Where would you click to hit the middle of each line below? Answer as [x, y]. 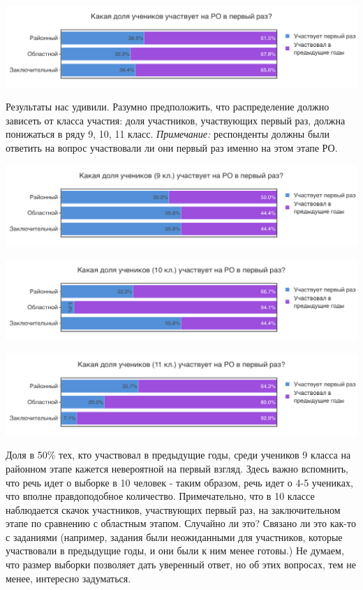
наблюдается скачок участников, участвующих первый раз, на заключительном [173, 509]
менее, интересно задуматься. [68, 578]
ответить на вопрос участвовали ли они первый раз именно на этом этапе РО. [172, 148]
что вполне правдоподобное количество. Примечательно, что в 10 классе [160, 496]
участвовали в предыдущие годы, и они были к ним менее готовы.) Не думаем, [175, 551]
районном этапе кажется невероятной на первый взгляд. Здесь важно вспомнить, [177, 468]
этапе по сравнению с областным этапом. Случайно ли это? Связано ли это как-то [181, 523]
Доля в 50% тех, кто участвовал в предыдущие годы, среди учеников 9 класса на [178, 455]
